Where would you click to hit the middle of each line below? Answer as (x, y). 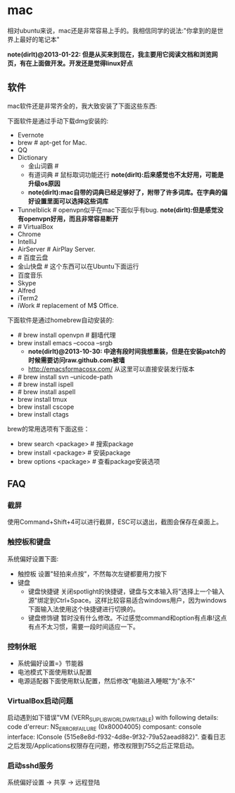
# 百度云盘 (33, 257)
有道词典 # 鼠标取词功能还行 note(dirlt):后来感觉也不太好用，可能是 (126, 174)
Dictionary (32, 157)
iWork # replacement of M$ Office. (68, 305)
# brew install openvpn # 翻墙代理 (66, 335)
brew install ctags (43, 414)
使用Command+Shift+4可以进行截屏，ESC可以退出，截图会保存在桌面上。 (115, 522)
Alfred (26, 290)
